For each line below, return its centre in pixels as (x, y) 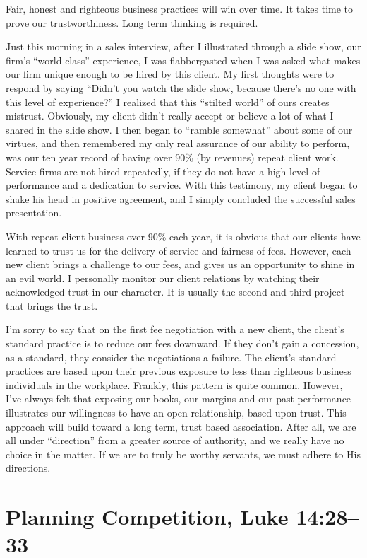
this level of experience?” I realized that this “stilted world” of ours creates (168, 101)
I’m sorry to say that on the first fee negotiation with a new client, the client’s (175, 329)
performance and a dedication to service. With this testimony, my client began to (182, 185)
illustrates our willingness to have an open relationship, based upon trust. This (176, 413)
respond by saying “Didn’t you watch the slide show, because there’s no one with (181, 87)
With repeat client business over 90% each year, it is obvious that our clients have (183, 236)
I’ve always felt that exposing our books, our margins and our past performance (179, 399)
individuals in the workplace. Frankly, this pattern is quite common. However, (174, 384)
